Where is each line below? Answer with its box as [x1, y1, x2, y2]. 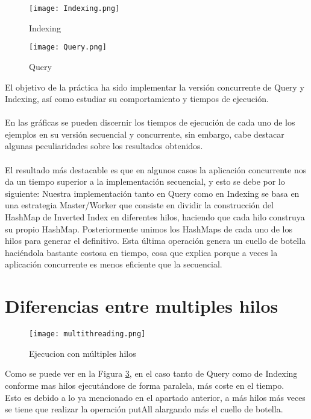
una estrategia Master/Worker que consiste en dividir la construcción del [5, 199, 274, 211]
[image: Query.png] [29, 43, 107, 52]
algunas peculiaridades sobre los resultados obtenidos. [5, 139, 203, 152]
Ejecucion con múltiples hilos [29, 347, 136, 359]
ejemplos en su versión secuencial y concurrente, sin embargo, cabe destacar [5, 127, 284, 140]
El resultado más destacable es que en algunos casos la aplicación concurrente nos [5, 163, 307, 176]
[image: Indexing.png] [29, 4, 120, 13]
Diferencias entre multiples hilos [5, 293, 278, 318]
